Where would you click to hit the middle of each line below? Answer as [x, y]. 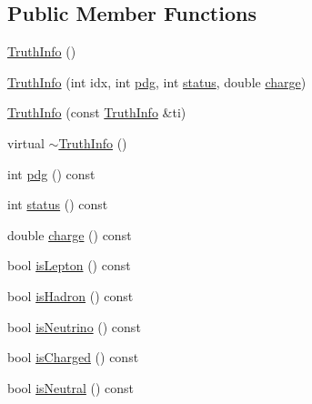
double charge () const [70, 234]
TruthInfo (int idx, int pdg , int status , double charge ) [157, 81]
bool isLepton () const [69, 265]
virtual [26, 142]
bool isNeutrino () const [74, 326]
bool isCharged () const [73, 357]
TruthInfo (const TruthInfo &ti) [97, 112]
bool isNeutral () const [71, 387]
